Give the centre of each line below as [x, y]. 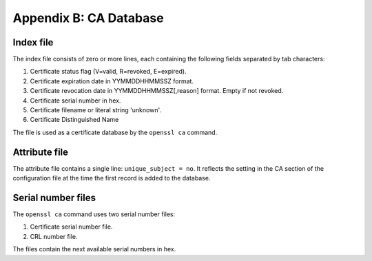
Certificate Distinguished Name [74, 120]
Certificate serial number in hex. [75, 101]
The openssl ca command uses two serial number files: [94, 214]
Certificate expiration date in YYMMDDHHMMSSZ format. [112, 81]
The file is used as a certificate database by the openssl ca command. [115, 132]
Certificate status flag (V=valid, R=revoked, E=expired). [108, 72]
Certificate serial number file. [71, 227]
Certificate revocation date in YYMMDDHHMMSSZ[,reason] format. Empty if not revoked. [157, 91]
